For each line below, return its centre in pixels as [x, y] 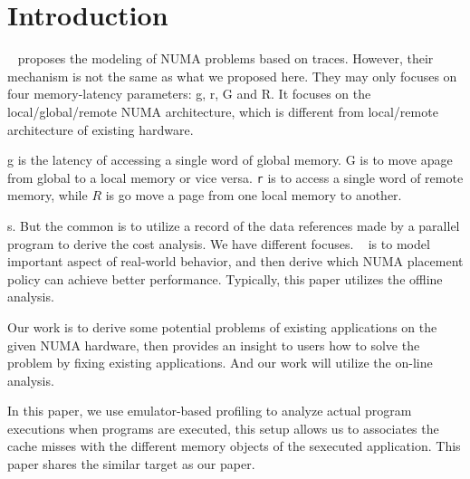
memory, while [48, 195]
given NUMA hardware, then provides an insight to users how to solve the [214, 345]
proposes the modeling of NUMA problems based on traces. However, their [225, 58]
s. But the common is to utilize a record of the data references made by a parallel [234, 225]
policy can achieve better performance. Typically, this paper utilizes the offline [225, 278]
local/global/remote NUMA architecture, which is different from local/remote [223, 111]
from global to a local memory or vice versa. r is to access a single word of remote [235, 177]
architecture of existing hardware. [101, 129]
